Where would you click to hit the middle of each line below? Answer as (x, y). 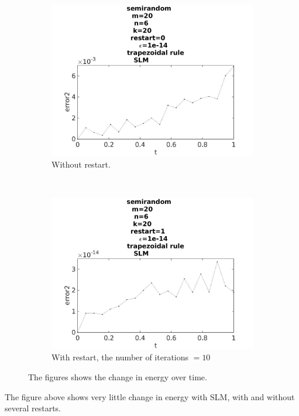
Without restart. (81, 164)
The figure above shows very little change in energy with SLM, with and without (150, 396)
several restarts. (33, 408)
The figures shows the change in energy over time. (118, 376)
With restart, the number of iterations (120, 357)
